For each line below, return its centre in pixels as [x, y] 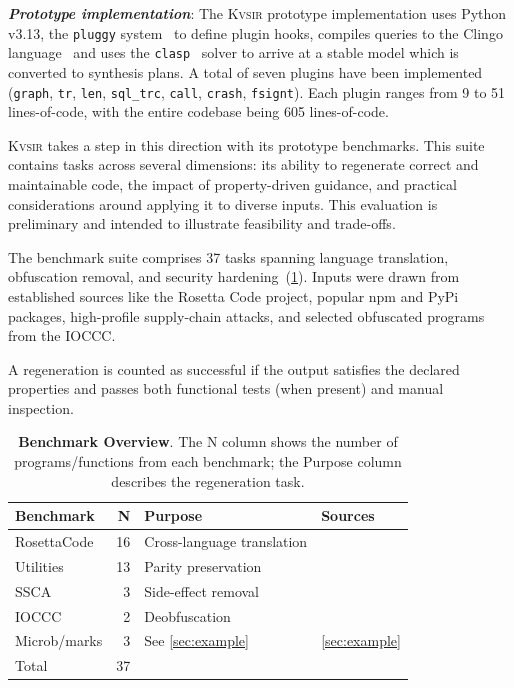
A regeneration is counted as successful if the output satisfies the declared [234, 368]
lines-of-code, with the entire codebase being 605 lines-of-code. [198, 111]
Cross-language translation [226, 541]
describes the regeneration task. [208, 480]
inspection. [41, 407]
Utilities [39, 565]
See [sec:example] [196, 640]
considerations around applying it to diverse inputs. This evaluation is [223, 203]
